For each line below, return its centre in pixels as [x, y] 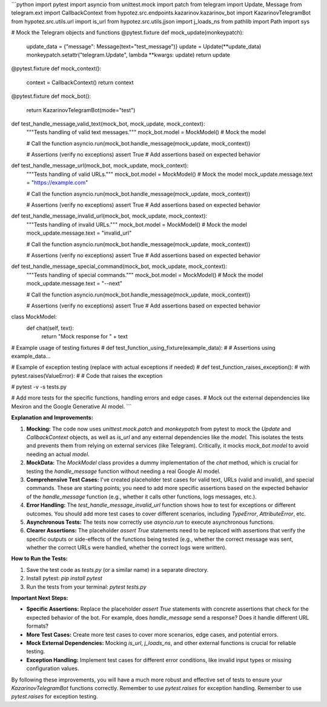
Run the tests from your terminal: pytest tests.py [86, 587]
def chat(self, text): [50, 328]
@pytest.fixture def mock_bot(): [51, 96]
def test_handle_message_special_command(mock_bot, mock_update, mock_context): [119, 266]
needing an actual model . [58, 454]
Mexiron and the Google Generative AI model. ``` [71, 406]
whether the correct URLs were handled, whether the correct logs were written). [127, 548]
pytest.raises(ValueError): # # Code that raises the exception [87, 375]
